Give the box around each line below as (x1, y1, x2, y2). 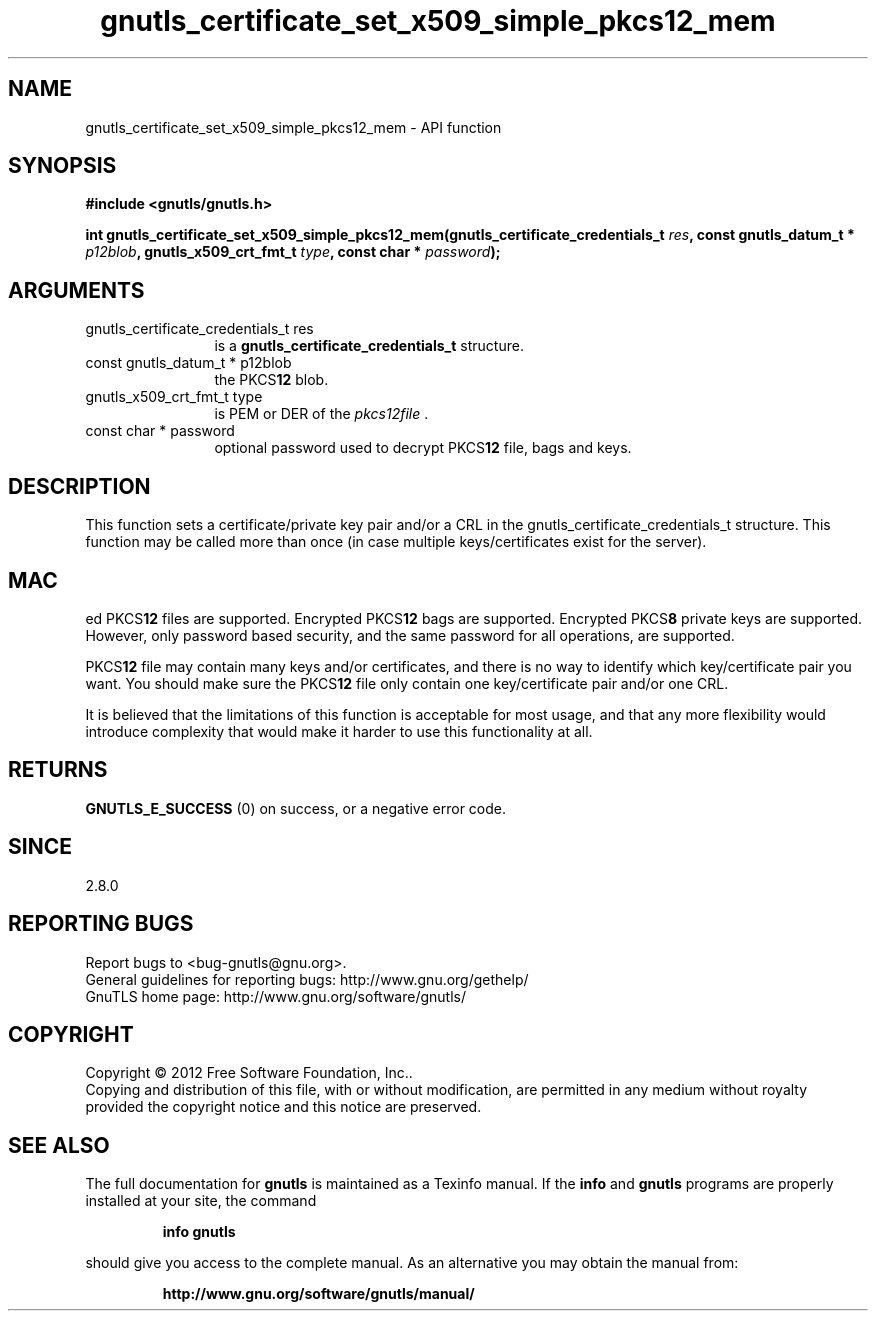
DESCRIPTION (8, 473, 151, 499)
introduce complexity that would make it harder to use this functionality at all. (85, 722, 593, 740)
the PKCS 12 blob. (214, 371, 329, 389)
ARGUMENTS (8, 277, 145, 303)
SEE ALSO (8, 1132, 110, 1158)
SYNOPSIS (8, 153, 117, 179)
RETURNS (8, 757, 108, 783)
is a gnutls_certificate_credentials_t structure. (214, 337, 524, 355)
